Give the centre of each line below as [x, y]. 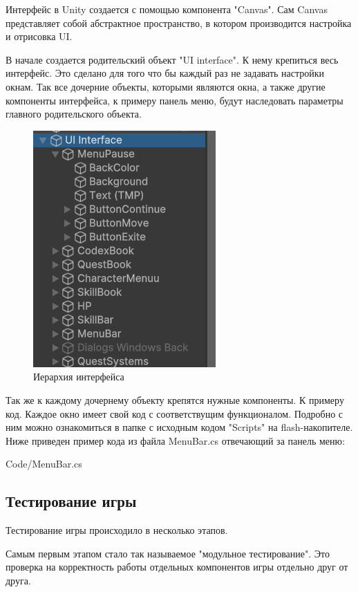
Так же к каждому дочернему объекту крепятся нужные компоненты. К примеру [175, 399]
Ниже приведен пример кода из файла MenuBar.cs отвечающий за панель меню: [175, 440]
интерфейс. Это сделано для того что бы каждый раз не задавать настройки [165, 73]
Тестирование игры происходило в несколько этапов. [117, 530]
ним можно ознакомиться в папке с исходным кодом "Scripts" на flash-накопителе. [179, 427]
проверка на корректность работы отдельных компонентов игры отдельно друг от [177, 567]
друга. [18, 580]
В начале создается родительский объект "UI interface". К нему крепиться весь [172, 59]
